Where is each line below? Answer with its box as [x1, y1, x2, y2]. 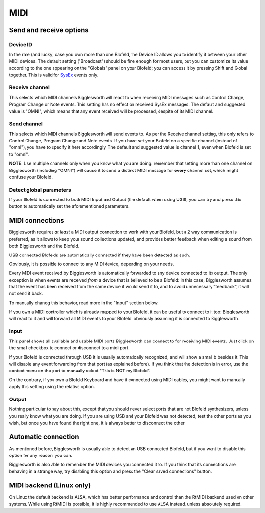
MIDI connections [9, 216, 64, 225]
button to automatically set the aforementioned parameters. [9, 203, 130, 209]
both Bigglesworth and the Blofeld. [9, 243, 79, 249]
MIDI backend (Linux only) [9, 481, 91, 489]
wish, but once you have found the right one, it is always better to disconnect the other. [9, 420, 186, 426]
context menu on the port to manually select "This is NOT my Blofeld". [9, 368, 151, 373]
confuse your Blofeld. [9, 174, 53, 180]
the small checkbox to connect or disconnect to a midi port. [9, 345, 130, 351]
